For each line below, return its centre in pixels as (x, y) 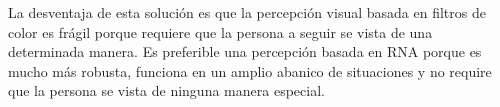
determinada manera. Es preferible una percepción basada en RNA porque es (245, 51)
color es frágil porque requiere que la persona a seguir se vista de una (220, 31)
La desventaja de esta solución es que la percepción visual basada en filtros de (247, 12)
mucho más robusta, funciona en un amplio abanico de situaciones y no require (250, 70)
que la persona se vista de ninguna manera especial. (166, 90)
